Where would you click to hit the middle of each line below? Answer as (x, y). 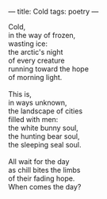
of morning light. (35, 77)
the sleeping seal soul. (45, 145)
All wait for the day (39, 161)
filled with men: (33, 119)
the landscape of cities (46, 111)
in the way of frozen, (42, 35)
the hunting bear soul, (44, 136)
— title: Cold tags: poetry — (53, 11)
